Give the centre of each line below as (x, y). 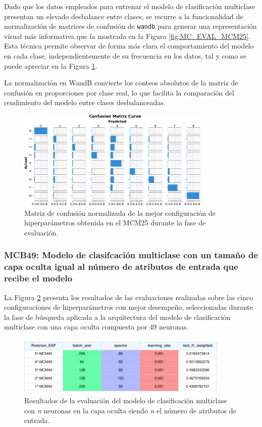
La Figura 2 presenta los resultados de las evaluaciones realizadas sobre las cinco (129, 297)
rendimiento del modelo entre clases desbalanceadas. (85, 102)
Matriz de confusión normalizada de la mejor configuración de (120, 212)
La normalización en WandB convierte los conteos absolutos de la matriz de (121, 83)
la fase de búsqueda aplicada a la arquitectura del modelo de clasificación (117, 317)
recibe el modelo (38, 278)
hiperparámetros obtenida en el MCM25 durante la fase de (115, 223)
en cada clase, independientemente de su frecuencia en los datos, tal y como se (125, 56)
